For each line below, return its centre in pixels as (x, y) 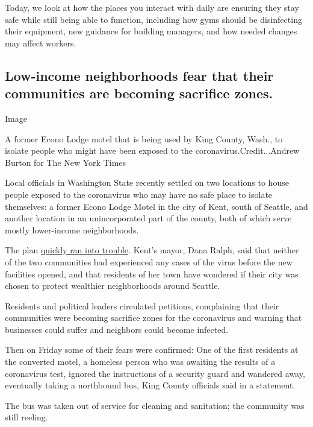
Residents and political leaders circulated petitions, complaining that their (142, 305)
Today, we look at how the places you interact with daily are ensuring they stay (152, 7)
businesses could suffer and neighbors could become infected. (117, 329)
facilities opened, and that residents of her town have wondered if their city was (152, 274)
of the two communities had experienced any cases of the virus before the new (149, 261)
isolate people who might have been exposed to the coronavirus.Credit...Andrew (152, 150)
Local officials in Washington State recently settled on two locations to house (147, 182)
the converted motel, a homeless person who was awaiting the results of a (140, 362)
